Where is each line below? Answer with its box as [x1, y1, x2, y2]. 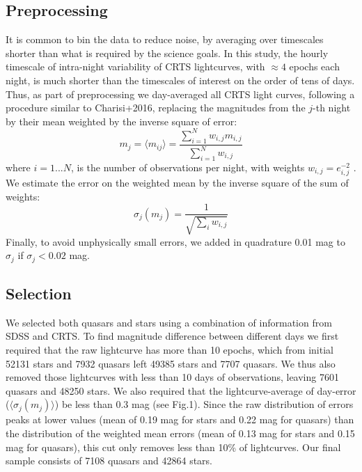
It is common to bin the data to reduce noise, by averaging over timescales [6, 32, 324, 47]
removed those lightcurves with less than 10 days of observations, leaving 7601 [6, 370, 339, 384]
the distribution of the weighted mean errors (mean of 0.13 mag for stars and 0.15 [6, 426, 355, 441]
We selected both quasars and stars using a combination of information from [6, 315, 332, 329]
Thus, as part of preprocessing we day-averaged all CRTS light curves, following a [6, 86, 355, 101]
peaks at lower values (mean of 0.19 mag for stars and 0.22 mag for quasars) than [6, 412, 354, 427]
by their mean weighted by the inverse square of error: [6, 113, 237, 128]
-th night [313, 100, 351, 115]
